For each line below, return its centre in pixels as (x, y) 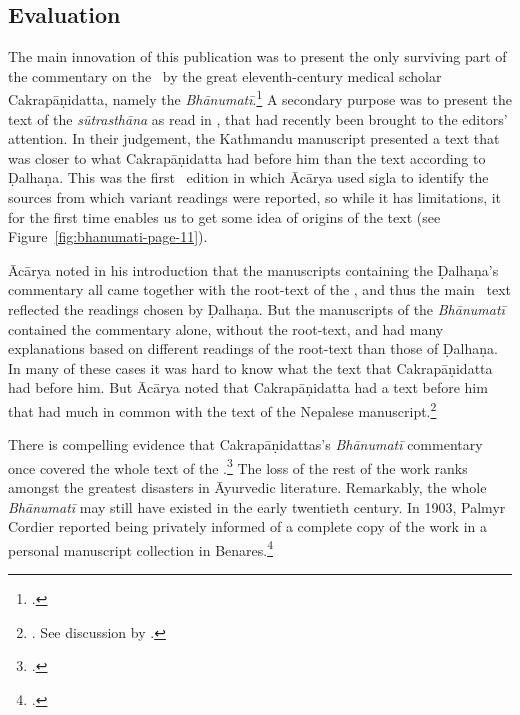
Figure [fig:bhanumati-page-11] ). (108, 236)
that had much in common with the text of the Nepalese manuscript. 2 (222, 409)
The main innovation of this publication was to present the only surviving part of (257, 56)
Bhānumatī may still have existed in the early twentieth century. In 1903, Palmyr (257, 506)
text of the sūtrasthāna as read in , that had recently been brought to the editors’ (258, 118)
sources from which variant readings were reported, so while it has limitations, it (255, 197)
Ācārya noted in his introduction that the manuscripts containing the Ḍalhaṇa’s (253, 269)
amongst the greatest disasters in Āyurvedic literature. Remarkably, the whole (247, 487)
